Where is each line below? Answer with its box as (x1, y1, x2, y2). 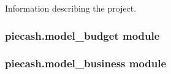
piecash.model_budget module (5, 28, 160, 43)
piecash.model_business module (5, 56, 167, 71)
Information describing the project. (5, 2, 137, 14)
